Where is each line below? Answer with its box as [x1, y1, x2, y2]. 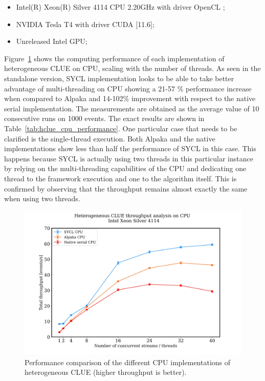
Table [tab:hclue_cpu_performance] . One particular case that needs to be [4, 123, 237, 133]
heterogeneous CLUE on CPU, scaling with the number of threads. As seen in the [4, 63, 261, 74]
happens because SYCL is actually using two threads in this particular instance [4, 153, 253, 163]
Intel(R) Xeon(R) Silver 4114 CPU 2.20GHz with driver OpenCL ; [16, 2, 225, 12]
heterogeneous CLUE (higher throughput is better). [25, 367, 187, 377]
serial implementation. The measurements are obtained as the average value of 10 [4, 103, 259, 113]
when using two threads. [4, 193, 80, 204]
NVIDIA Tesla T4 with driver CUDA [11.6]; [16, 18, 154, 29]
